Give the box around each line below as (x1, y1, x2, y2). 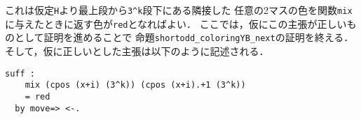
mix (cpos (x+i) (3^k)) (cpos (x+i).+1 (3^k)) (25, 80, 246, 90)
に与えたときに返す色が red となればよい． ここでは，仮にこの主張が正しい (5, 16, 347, 31)
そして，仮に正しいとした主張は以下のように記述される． (5, 43, 269, 58)
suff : (5, 68, 35, 79)
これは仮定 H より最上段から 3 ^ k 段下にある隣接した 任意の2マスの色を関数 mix (5, 3, 353, 17)
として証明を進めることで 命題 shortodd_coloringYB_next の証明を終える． (14, 30, 354, 45)
